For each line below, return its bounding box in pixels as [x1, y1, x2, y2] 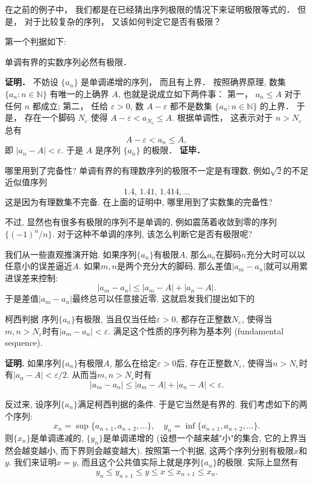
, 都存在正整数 [175, 313, 232, 325]
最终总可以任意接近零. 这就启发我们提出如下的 [72, 292, 255, 305]
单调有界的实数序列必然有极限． [5, 55, 131, 68]
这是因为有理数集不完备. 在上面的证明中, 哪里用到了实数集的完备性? [5, 195, 273, 208]
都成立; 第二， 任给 [32, 99, 108, 112]
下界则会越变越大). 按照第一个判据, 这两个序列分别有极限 [69, 444, 294, 456]
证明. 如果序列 [5, 356, 62, 369]
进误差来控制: [5, 271, 58, 284]
